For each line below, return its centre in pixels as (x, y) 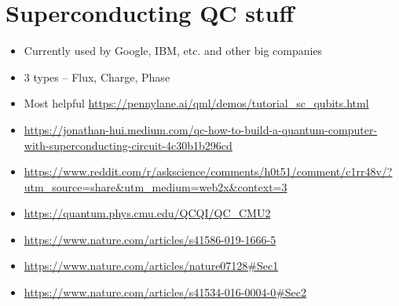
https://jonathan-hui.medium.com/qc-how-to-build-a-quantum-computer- (201, 129)
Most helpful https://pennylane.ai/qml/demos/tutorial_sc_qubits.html (196, 103)
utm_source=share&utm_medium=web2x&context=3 (156, 186)
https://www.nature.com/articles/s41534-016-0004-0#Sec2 (165, 292)
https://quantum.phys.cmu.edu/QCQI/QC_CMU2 (147, 213)
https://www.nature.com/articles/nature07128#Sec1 (151, 266)
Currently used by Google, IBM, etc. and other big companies (173, 51)
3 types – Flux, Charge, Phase (97, 76)
